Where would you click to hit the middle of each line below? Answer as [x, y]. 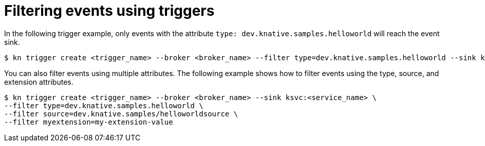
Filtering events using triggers [109, 11]
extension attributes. [39, 82]
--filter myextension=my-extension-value [89, 122]
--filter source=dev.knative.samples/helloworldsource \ [121, 114]
